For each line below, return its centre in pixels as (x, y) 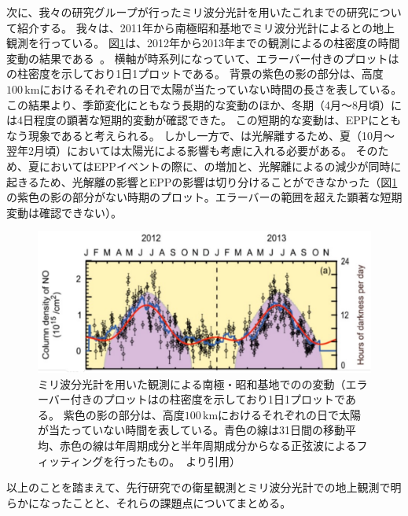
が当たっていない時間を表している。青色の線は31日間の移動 (191, 430)
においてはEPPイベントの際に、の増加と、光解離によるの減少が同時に (220, 166)
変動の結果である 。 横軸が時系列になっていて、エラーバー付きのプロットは (203, 58)
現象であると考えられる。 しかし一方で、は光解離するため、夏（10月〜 (211, 135)
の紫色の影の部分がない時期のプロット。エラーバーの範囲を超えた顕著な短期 (204, 197)
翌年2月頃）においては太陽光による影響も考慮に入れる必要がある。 (179, 151)
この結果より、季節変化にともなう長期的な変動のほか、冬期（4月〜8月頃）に (204, 104)
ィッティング (71, 461)
